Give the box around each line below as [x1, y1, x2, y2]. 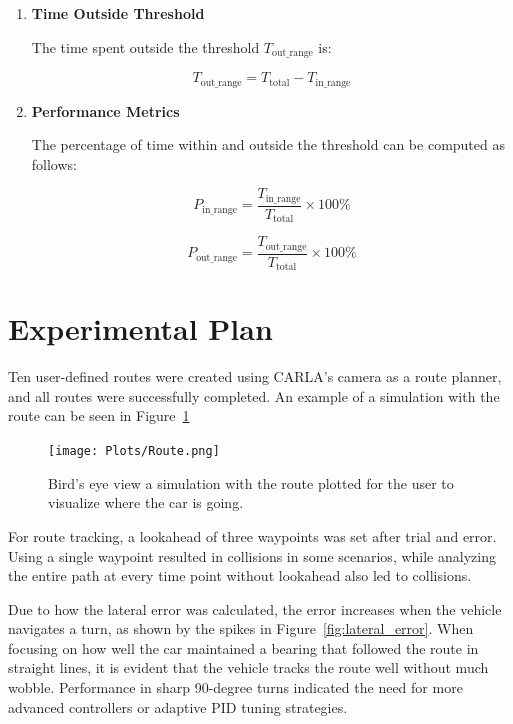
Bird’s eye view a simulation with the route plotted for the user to [48, 472, 454, 493]
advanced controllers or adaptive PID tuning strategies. [8, 696, 348, 717]
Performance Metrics [31, 100, 180, 121]
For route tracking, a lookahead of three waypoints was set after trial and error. [8, 525, 497, 546]
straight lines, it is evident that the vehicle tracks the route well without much [8, 657, 489, 678]
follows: [31, 153, 77, 174]
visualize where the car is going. [48, 492, 244, 513]
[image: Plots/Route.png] [48, 444, 220, 459]
